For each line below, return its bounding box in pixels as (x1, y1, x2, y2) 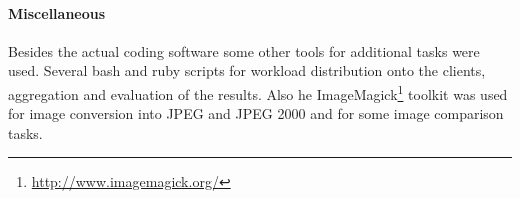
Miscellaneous (8, 2, 106, 23)
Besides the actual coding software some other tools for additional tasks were (8, 40, 480, 61)
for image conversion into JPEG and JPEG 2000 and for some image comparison (8, 103, 504, 124)
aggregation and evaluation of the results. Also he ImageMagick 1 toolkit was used (8, 80, 508, 104)
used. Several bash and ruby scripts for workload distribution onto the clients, (8, 60, 486, 81)
